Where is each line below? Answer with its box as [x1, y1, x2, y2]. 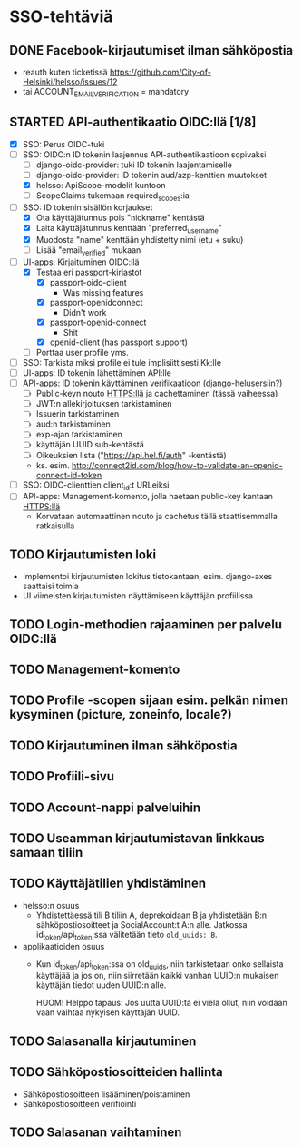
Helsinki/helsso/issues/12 [22, 76, 118, 87]
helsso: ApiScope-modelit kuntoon [35, 179, 166, 190]
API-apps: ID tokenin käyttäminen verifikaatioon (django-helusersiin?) [22, 377, 283, 388]
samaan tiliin [9, 844, 83, 860]
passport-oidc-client [49, 276, 127, 287]
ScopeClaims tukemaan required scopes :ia [35, 189, 190, 203]
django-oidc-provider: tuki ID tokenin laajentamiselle [35, 159, 233, 170]
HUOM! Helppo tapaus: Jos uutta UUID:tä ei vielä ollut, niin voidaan [35, 998, 287, 1009]
